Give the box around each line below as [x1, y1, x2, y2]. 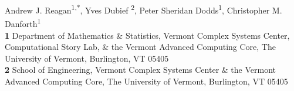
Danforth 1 [5, 16, 41, 29]
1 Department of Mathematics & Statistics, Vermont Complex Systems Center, [5, 29, 290, 41]
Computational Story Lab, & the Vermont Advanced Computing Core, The [5, 41, 276, 53]
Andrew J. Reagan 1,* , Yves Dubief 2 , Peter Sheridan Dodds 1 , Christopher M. [5, 2, 282, 16]
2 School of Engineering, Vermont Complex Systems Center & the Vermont [5, 63, 276, 76]
